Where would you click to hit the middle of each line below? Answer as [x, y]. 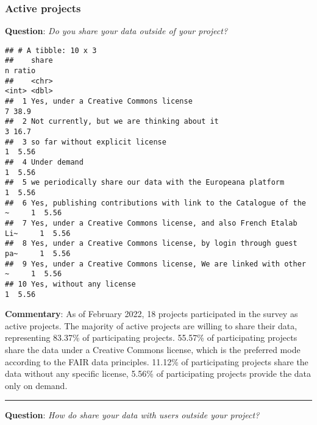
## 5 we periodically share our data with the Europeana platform [145, 183]
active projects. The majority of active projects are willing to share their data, [151, 325]
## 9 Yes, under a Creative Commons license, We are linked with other [155, 264]
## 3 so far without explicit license [86, 142]
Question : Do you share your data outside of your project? [116, 31]
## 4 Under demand [44, 162]
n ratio [20, 71]
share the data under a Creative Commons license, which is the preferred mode [153, 349]
